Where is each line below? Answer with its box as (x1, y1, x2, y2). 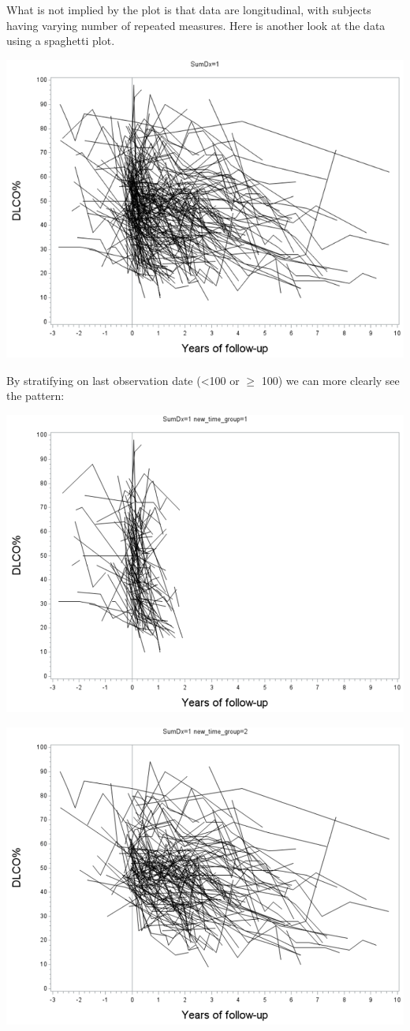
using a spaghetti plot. (6, 32, 115, 49)
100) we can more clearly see (261, 372, 400, 388)
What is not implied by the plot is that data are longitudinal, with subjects (6, 2, 371, 17)
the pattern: (6, 387, 65, 404)
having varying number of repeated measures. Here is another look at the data (6, 17, 386, 33)
